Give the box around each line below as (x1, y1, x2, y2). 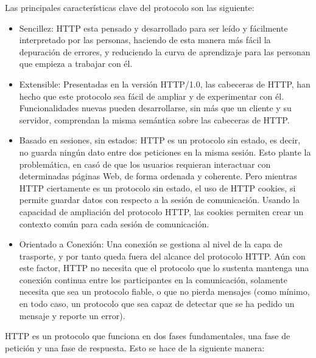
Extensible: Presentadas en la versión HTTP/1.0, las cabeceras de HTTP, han (19, 77, 311, 90)
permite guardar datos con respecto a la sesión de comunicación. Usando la (19, 193, 300, 206)
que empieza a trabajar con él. (19, 57, 133, 70)
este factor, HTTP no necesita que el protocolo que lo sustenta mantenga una (19, 261, 309, 274)
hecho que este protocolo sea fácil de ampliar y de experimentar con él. (19, 89, 284, 102)
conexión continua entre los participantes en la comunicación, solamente (19, 273, 287, 286)
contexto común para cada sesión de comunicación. (19, 217, 209, 230)
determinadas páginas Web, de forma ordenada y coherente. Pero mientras (19, 170, 297, 182)
